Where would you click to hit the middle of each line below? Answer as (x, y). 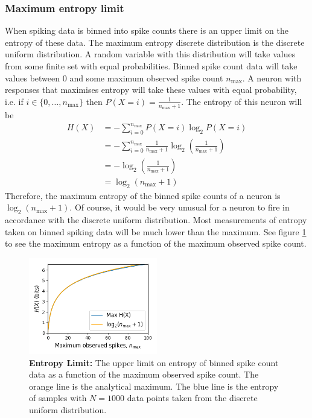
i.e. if (14, 101)
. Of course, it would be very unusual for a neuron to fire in (180, 207)
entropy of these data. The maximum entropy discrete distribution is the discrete (155, 42)
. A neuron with (272, 78)
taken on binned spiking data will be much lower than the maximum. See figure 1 (156, 231)
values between (33, 78)
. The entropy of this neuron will (242, 101)
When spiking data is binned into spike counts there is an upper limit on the (147, 30)
